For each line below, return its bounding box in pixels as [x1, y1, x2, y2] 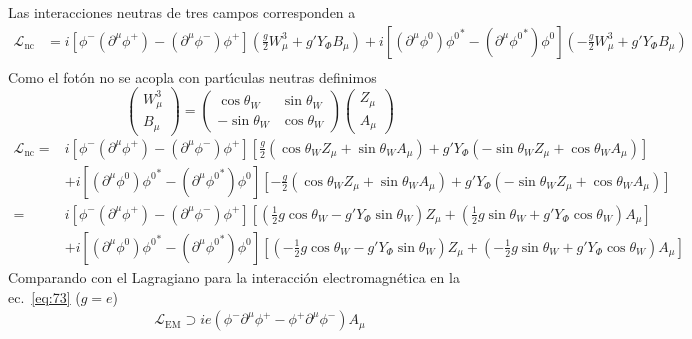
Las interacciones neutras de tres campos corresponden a [8, 2, 356, 22]
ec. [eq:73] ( [8, 286, 81, 307]
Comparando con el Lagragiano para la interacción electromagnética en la [8, 266, 460, 287]
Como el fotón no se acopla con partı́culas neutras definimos [8, 66, 377, 87]
